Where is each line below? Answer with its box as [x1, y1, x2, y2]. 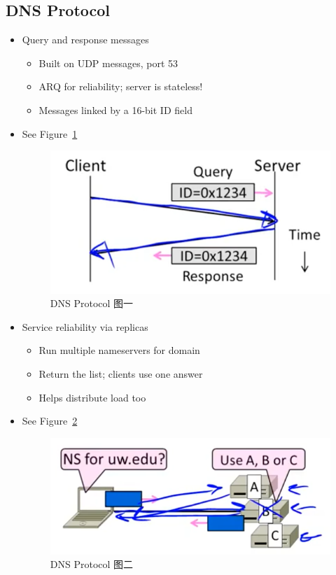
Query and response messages [22, 32, 149, 47]
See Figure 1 [22, 126, 78, 141]
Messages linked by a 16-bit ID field [38, 102, 192, 117]
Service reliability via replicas [22, 319, 148, 334]
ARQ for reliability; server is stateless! [38, 79, 203, 94]
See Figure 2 [22, 413, 78, 428]
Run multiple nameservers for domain [38, 343, 200, 357]
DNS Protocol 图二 [50, 557, 134, 572]
